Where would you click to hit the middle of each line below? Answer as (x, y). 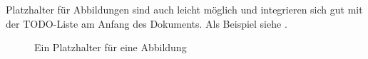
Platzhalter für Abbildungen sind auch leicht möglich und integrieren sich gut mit (184, 9)
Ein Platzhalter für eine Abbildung (111, 47)
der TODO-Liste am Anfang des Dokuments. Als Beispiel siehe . (147, 23)
